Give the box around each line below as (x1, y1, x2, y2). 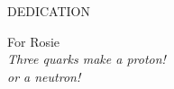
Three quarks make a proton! (7, 49, 166, 68)
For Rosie (7, 31, 60, 50)
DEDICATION (7, 2, 90, 20)
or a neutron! (7, 67, 81, 85)
